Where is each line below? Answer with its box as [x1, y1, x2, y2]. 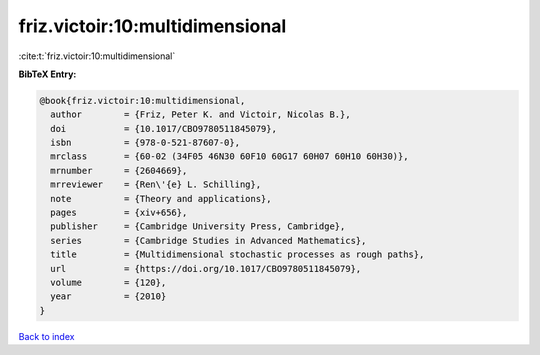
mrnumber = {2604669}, [50, 165, 188, 176]
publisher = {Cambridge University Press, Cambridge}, [50, 221, 346, 232]
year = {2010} [50, 291, 167, 302]
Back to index [18, 330, 75, 342]
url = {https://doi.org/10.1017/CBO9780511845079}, [50, 263, 362, 274]
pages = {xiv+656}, [50, 207, 188, 219]
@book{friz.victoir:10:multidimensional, [39, 95, 246, 106]
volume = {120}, [50, 277, 167, 288]
